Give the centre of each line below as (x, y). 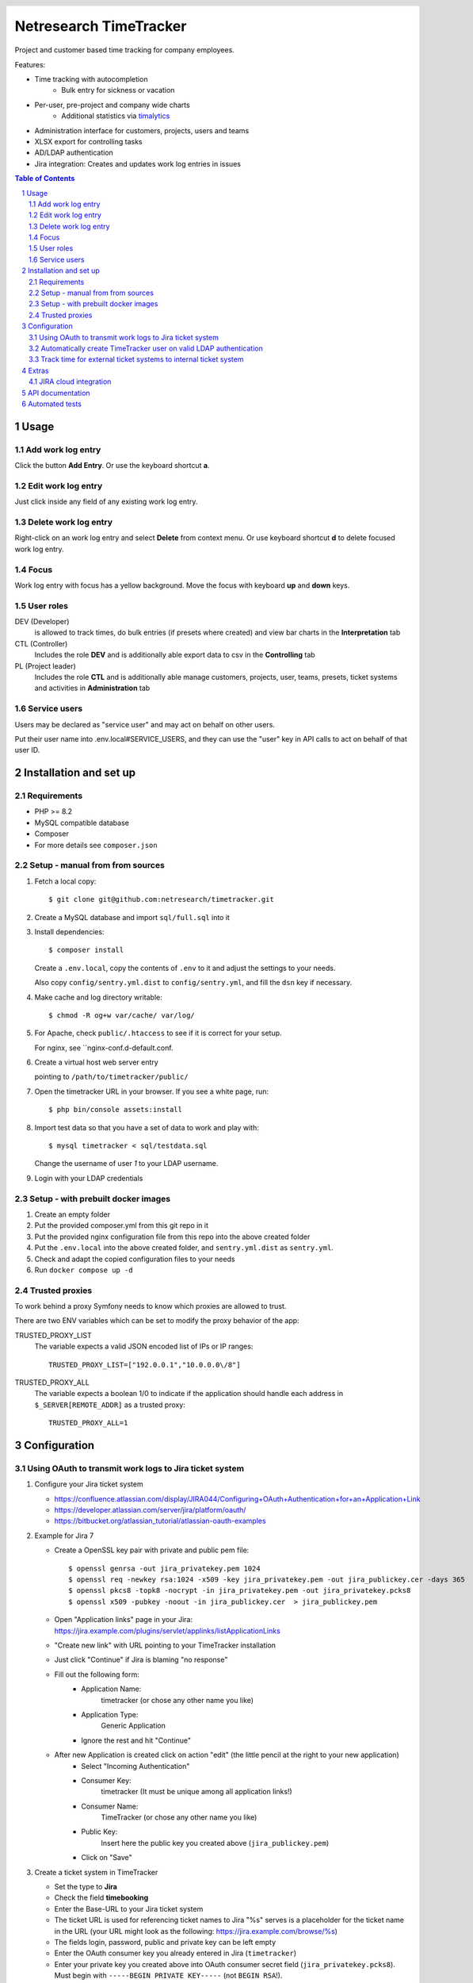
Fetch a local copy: (65, 881)
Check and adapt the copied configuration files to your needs (135, 1259)
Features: (30, 64)
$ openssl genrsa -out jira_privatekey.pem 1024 (164, 1568)
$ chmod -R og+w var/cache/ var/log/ (122, 1015)
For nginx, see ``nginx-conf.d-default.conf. (104, 1048)
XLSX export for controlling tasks (88, 141)
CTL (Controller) (41, 643)
